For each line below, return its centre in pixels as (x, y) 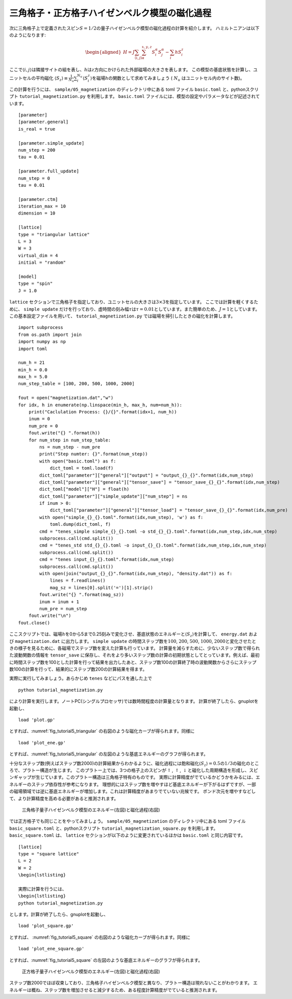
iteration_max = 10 (42, 206)
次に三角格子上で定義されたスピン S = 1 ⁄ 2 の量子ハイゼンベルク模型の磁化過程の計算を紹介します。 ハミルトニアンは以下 (134, 28)
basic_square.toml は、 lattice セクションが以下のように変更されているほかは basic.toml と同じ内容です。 (127, 835)
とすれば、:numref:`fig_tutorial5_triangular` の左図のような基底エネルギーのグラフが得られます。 (109, 754)
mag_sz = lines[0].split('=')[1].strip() (101, 587)
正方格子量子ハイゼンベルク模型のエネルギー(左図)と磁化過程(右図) (91, 971)
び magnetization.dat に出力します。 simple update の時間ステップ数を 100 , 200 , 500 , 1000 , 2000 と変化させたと (133, 641)
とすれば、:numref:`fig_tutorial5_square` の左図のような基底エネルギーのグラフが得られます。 (106, 960)
